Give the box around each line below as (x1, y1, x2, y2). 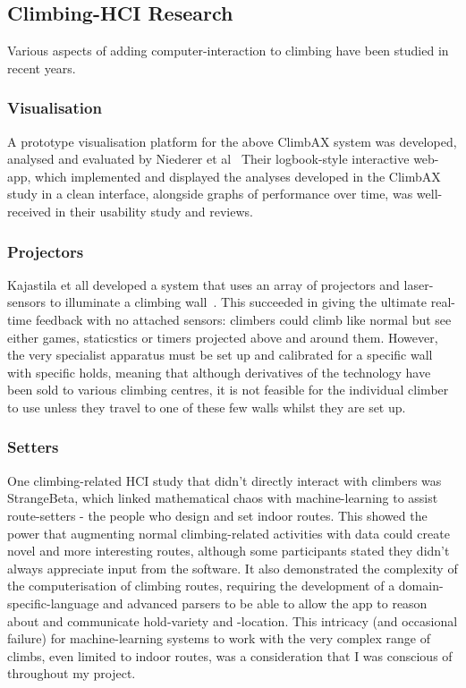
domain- (398, 576, 444, 595)
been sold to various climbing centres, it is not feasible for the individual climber (7, 380, 449, 399)
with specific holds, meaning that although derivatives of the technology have (7, 362, 431, 381)
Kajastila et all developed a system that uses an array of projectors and (7, 275, 400, 293)
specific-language (7, 593, 99, 612)
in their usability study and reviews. (55, 201, 253, 220)
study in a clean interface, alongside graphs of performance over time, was (7, 184, 413, 203)
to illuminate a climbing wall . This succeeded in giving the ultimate (49, 293, 428, 311)
